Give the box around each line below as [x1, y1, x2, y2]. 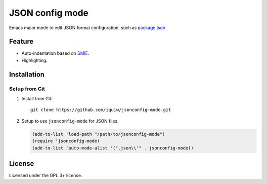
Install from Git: [21, 96, 53, 101]
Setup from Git [9, 85, 45, 92]
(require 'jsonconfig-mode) [32, 138, 100, 144]
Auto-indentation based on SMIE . [21, 50, 89, 56]
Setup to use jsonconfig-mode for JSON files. [21, 118, 119, 124]
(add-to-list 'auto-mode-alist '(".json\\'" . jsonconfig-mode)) [32, 145, 194, 150]
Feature [9, 37, 34, 46]
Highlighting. [21, 57, 48, 63]
